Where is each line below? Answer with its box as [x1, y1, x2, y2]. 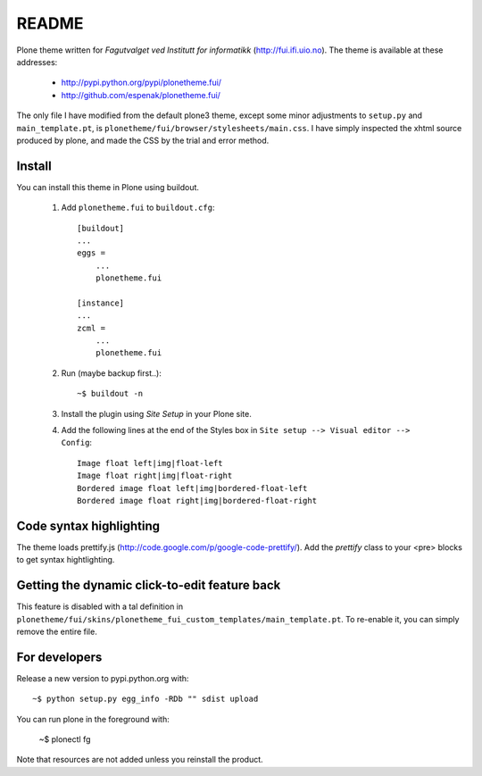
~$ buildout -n [77, 388, 144, 399]
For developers [16, 649, 103, 664]
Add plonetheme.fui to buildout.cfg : [61, 202, 215, 213]
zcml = [77, 322, 106, 333]
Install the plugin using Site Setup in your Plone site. [61, 408, 252, 419]
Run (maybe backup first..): [61, 367, 162, 379]
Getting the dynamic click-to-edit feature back [16, 578, 281, 593]
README [16, 13, 84, 33]
